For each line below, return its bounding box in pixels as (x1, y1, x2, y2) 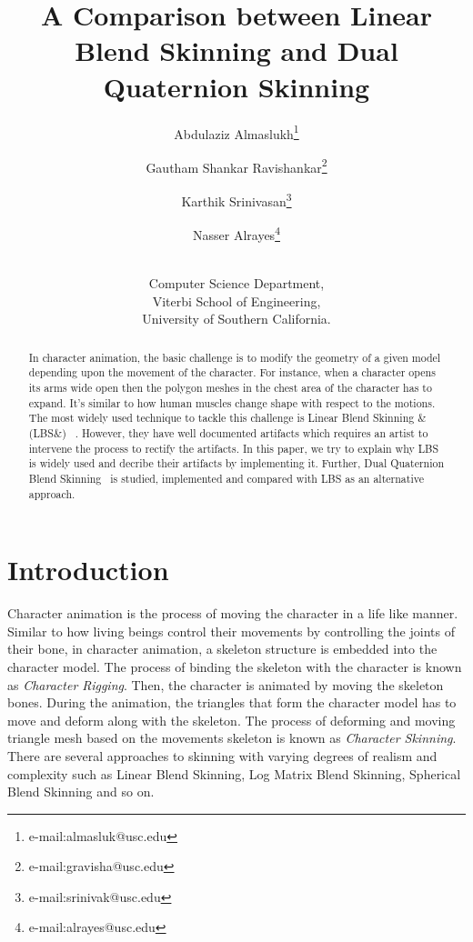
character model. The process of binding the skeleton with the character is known (7, 656, 462, 676)
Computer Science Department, (148, 274, 325, 293)
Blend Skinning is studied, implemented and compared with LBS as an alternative (28, 470, 424, 486)
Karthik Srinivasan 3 (181, 189, 292, 210)
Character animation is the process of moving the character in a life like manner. (7, 604, 458, 623)
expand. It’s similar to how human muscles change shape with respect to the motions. (28, 395, 436, 410)
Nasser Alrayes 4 (193, 223, 280, 244)
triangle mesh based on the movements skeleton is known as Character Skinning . (7, 728, 457, 747)
